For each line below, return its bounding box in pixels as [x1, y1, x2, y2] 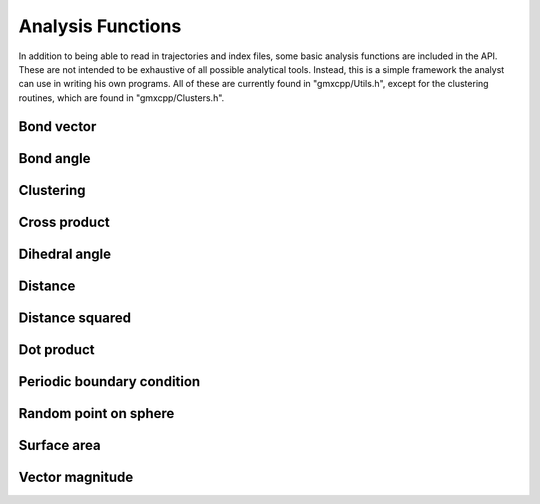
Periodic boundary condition [18, 373, 201, 390]
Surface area [18, 436, 101, 454]
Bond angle [18, 150, 91, 167]
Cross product [18, 213, 110, 230]
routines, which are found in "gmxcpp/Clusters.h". [18, 91, 225, 104]
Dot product [18, 341, 95, 358]
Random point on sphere [18, 405, 175, 422]
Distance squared [18, 309, 132, 326]
